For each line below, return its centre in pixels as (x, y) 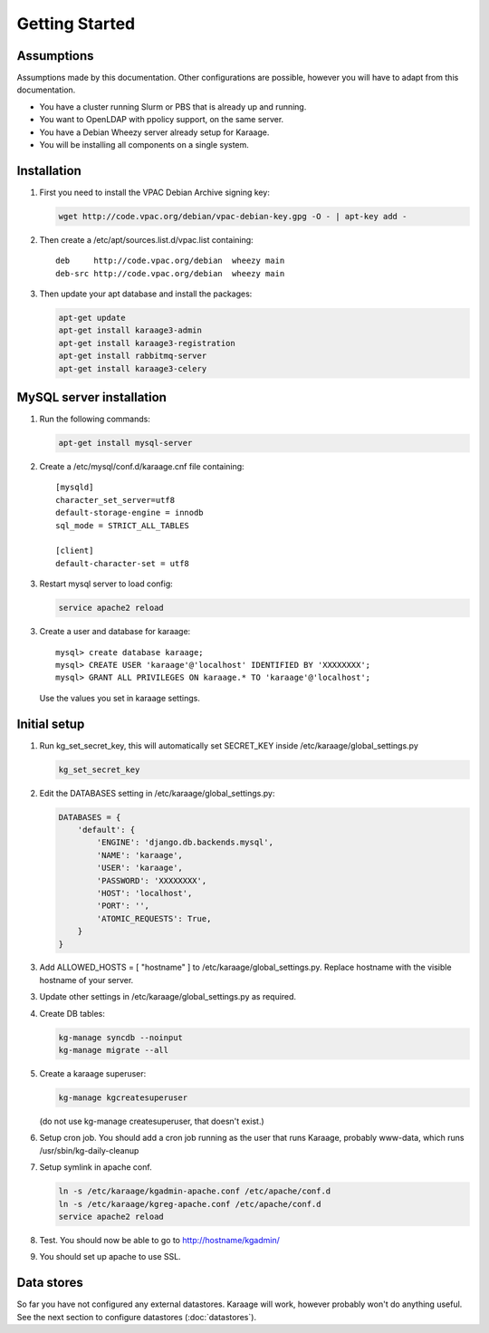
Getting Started (76, 24)
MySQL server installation (92, 397)
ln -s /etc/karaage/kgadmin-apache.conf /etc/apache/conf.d (195, 1191)
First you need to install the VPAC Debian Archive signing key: (155, 192)
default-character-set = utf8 (123, 563)
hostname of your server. (86, 980)
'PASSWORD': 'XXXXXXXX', (152, 880)
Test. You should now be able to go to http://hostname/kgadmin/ (159, 1240)
